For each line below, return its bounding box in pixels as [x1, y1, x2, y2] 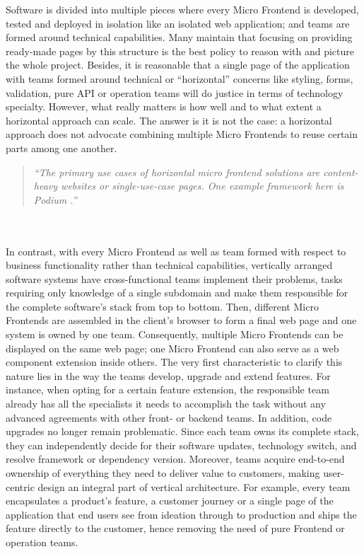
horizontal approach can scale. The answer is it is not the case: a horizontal [6, 112, 332, 127]
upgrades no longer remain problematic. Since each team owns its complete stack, [6, 424, 359, 439]
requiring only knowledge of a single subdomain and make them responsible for [6, 285, 348, 300]
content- [323, 164, 358, 179]
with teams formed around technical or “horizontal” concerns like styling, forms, [6, 71, 353, 86]
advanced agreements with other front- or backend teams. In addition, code [6, 410, 332, 425]
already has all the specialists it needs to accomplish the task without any [6, 396, 326, 411]
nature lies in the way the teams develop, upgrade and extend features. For [6, 368, 331, 383]
